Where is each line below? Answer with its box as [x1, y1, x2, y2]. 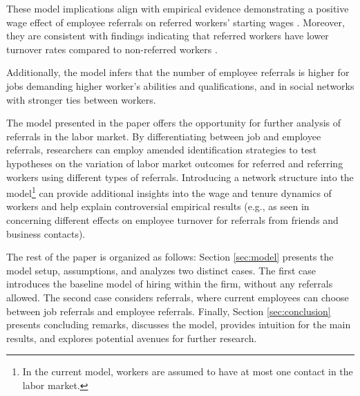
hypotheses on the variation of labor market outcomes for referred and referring [6, 155, 343, 170]
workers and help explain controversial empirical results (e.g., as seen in [6, 199, 310, 214]
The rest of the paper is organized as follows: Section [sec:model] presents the [6, 249, 334, 264]
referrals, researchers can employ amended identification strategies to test [6, 142, 317, 157]
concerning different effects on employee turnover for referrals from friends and [6, 212, 339, 227]
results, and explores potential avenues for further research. [6, 330, 257, 345]
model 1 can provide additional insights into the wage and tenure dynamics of [6, 184, 332, 200]
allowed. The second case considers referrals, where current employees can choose [6, 290, 349, 304]
